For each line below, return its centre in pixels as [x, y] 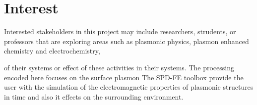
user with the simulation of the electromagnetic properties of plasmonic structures [129, 87]
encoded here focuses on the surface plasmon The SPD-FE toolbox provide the [124, 77]
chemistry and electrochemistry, [52, 51]
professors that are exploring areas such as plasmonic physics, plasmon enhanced [127, 41]
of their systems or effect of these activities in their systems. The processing [119, 67]
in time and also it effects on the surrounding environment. [94, 96]
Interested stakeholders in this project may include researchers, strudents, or [120, 31]
